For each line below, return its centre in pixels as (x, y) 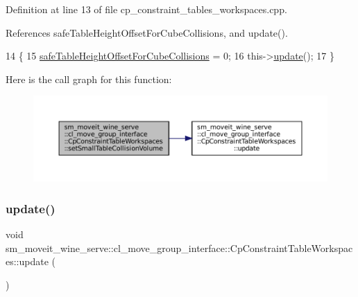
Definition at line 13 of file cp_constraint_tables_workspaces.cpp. (146, 9)
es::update (27, 261)
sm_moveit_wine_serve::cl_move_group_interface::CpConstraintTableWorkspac (179, 247)
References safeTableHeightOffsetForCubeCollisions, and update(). (147, 32)
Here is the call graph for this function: (89, 79)
